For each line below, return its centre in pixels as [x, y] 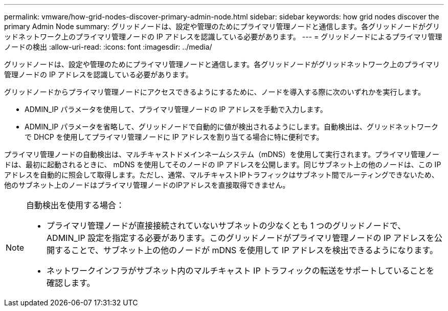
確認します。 [71, 283]
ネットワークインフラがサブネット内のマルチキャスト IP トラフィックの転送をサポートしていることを [241, 271]
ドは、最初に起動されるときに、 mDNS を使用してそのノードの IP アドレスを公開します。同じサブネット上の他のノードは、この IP [223, 164]
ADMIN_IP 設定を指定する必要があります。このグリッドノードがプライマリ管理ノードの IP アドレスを [240, 238]
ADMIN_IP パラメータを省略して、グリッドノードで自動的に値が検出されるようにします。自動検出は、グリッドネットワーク [231, 127]
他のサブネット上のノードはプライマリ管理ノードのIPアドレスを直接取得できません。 [147, 185]
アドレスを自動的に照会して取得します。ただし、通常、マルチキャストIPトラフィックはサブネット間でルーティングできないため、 [221, 175]
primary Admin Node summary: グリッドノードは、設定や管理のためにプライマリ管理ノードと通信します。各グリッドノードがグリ [222, 26]
